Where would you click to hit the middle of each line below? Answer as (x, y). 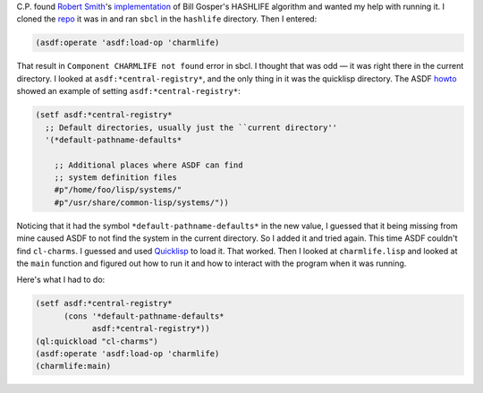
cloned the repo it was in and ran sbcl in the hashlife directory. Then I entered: (167, 19)
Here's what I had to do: (61, 280)
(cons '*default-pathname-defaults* (144, 316)
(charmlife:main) (73, 366)
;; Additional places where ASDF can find (148, 165)
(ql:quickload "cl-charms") (97, 341)
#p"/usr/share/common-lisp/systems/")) (142, 202)
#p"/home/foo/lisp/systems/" (118, 190)
